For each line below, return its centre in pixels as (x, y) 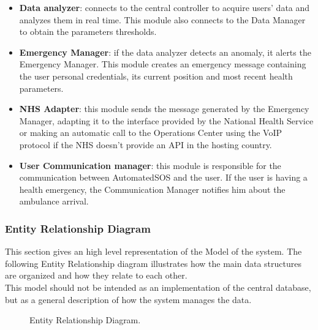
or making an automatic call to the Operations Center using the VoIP (151, 133)
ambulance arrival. (54, 201)
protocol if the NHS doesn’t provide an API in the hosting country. (146, 144)
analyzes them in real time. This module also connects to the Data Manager (162, 19)
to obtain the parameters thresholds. (88, 32)
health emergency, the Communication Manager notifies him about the (152, 189)
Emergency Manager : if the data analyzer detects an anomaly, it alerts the (165, 52)
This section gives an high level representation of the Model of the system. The (153, 251)
